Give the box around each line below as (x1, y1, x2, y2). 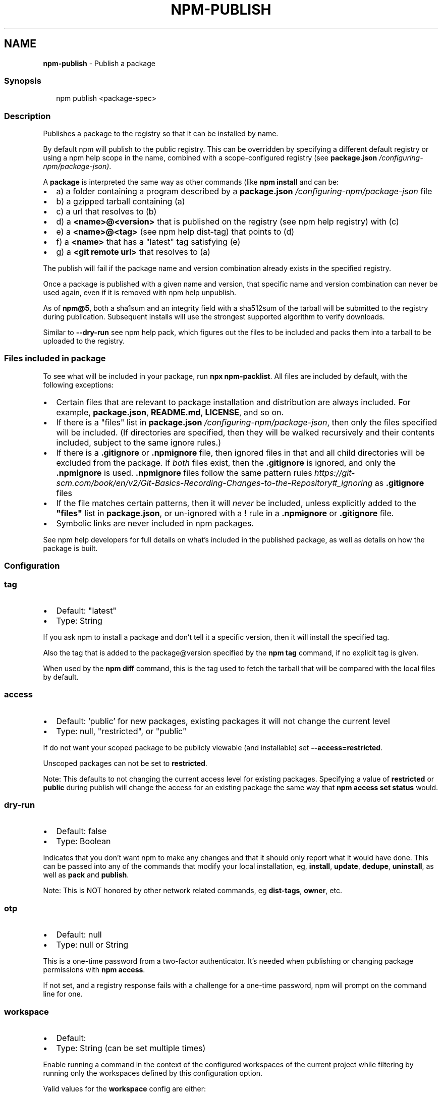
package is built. (43, 543, 98, 553)
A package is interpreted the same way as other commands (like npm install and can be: (43, 178, 339, 187)
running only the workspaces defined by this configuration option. (43, 1068, 263, 1077)
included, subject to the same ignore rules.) (56, 437, 221, 448)
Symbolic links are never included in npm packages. (56, 518, 254, 528)
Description (4, 111, 51, 121)
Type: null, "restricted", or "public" (56, 726, 187, 736)
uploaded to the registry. (43, 337, 125, 346)
